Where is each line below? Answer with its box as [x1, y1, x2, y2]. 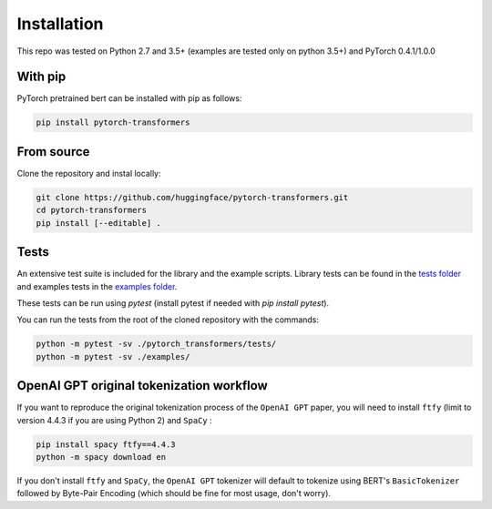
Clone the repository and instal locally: [16, 168, 161, 178]
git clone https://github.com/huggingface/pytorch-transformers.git [36, 192, 349, 202]
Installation [16, 14, 104, 34]
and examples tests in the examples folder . [16, 280, 178, 291]
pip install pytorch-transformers [36, 117, 190, 127]
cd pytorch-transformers [36, 205, 148, 216]
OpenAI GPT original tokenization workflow [16, 378, 268, 393]
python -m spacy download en [36, 452, 167, 463]
